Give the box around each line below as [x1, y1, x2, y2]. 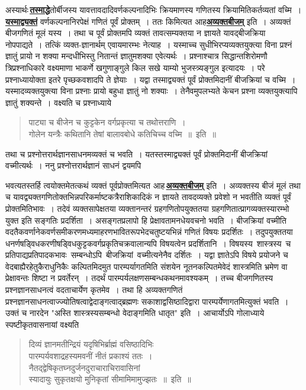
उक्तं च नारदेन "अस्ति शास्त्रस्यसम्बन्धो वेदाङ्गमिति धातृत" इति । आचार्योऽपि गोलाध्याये [5, 307, 265, 319]
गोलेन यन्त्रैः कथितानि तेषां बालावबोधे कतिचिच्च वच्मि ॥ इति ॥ [28, 127, 216, 140]
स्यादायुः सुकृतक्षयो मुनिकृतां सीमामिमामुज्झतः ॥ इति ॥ [28, 373, 191, 385]
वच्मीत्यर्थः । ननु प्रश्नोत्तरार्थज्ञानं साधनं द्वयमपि [5, 159, 141, 172]
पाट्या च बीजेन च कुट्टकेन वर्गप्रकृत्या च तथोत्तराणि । [28, 116, 186, 128]
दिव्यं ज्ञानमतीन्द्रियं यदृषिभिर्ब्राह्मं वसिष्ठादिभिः [28, 338, 154, 350]
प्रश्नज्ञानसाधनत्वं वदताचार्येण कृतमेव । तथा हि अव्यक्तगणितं [5, 283, 183, 296]
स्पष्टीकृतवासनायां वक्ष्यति [5, 318, 79, 330]
